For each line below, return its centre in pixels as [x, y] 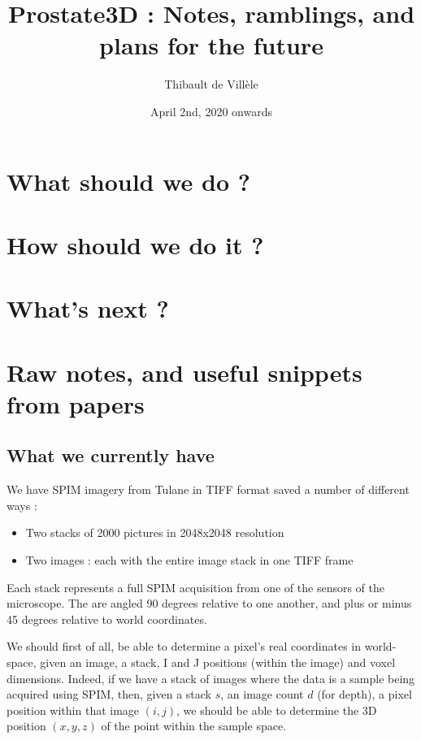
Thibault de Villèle [211, 84]
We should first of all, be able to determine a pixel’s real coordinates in [184, 646]
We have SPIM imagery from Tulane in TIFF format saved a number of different [208, 489]
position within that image [73, 710]
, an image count [262, 694]
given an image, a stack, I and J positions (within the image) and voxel [218, 662]
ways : [22, 505]
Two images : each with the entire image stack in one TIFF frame [189, 559]
